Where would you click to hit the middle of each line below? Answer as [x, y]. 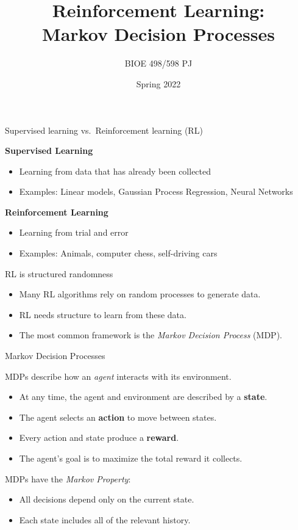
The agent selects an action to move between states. [118, 417]
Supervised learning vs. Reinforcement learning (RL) [104, 130]
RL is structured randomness [59, 273]
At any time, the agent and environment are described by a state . [143, 397]
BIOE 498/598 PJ [158, 63]
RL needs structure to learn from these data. [103, 314]
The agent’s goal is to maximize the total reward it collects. [131, 458]
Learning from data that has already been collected [115, 171]
